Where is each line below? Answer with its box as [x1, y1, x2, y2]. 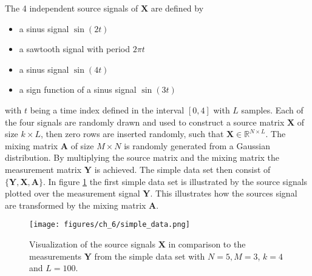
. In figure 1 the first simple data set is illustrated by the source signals [42, 175, 308, 187]
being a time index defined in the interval [30, 103, 185, 116]
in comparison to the [168, 237, 246, 250]
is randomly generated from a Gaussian [124, 139, 270, 152]
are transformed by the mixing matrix [5, 198, 146, 211]
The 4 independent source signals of [5, 2, 138, 14]
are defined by [151, 2, 204, 14]
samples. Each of [241, 103, 304, 116]
